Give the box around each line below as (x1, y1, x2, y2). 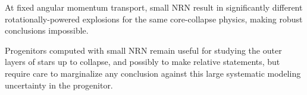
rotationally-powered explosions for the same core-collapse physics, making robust (5, 12, 303, 25)
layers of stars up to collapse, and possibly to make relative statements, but (5, 55, 280, 68)
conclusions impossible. (5, 24, 89, 37)
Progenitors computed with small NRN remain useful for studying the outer (5, 44, 282, 56)
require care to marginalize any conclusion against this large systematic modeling (5, 67, 301, 79)
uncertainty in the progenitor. (5, 78, 113, 91)
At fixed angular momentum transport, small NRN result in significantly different (5, 1, 303, 13)
